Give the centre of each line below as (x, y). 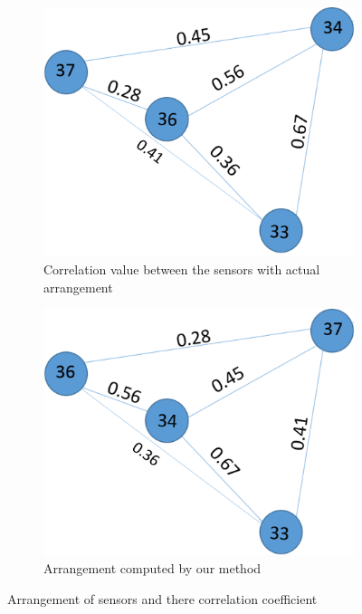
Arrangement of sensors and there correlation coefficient (162, 598)
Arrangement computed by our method (152, 567)
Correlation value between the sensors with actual (182, 269)
